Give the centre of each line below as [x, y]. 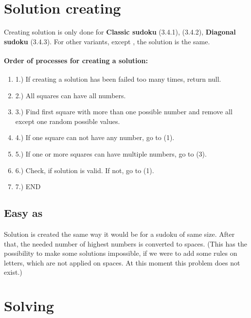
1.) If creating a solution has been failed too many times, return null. [118, 79]
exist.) [13, 272]
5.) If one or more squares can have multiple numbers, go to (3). [111, 153]
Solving [29, 306]
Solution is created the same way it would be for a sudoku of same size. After [119, 234]
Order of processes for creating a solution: [76, 60]
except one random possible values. [68, 121]
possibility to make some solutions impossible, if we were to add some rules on [121, 253]
